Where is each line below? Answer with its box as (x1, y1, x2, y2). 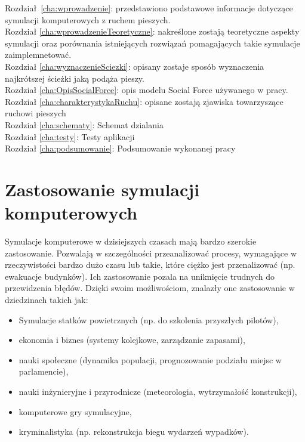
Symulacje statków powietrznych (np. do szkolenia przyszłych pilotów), (19, 313, 279, 326)
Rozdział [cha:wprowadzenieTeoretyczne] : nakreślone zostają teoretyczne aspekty (5, 25, 300, 38)
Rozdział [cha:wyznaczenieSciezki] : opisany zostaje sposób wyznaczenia (5, 60, 264, 72)
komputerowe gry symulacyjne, (19, 405, 132, 418)
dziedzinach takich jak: (5, 293, 88, 305)
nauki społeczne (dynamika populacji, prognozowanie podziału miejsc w (19, 353, 282, 366)
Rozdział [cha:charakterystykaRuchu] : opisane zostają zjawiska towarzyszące (5, 95, 284, 107)
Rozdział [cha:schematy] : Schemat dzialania (5, 118, 164, 131)
